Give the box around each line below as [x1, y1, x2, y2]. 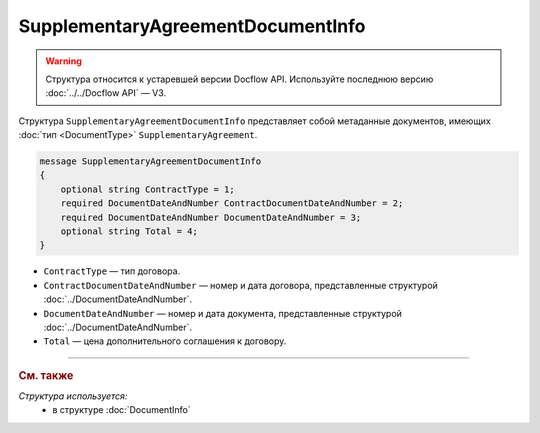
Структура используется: [18, 390, 128, 402]
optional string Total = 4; [60, 226, 199, 237]
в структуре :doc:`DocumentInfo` [52, 404, 191, 416]
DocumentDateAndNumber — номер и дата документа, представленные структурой [43, 307, 402, 319]
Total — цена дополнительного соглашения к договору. [43, 335, 287, 347]
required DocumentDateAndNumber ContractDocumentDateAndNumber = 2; [60, 198, 404, 209]
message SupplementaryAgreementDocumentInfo [39, 156, 262, 167]
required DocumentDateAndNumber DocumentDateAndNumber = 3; [60, 211, 362, 223]
